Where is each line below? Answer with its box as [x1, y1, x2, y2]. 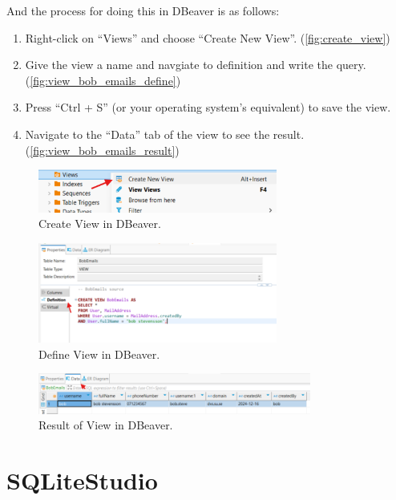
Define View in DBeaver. [38, 345, 160, 362]
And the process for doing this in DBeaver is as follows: [6, 2, 280, 18]
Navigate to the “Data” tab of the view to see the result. [25, 125, 305, 142]
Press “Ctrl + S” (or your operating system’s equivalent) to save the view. [25, 99, 391, 116]
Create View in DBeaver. [38, 215, 161, 232]
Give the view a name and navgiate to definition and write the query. [25, 56, 366, 73]
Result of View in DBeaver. [38, 417, 173, 433]
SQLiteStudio [6, 464, 158, 497]
